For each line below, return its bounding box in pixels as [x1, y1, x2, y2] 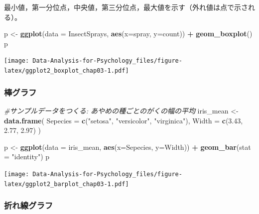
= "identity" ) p [4, 151, 50, 162]
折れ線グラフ [4, 199, 53, 212]
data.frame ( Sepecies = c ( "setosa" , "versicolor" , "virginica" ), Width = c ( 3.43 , [4, 115, 243, 125]
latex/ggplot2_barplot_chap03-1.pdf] [4, 180, 129, 188]
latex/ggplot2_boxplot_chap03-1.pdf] [4, 67, 129, 75]
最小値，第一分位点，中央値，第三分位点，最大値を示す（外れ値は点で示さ [4, 2, 248, 12]
